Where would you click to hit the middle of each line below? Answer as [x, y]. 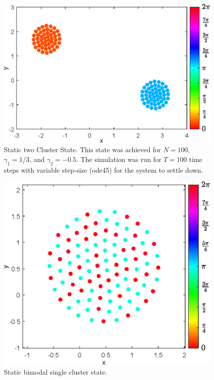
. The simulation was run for [119, 159]
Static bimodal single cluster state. [56, 371]
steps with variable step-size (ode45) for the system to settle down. [104, 170]
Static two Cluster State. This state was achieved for [82, 150]
